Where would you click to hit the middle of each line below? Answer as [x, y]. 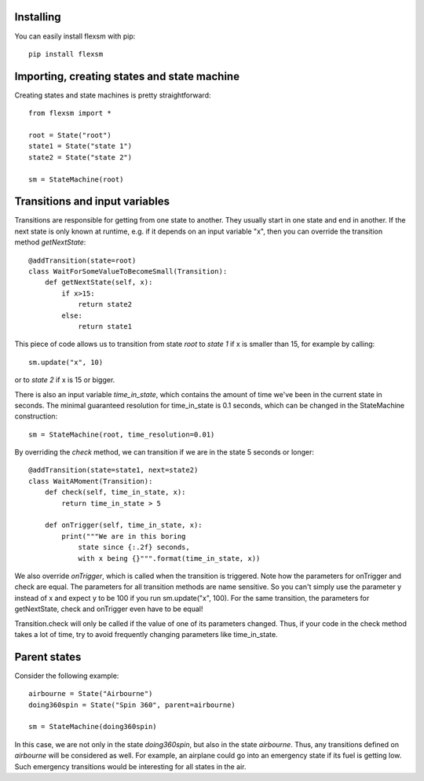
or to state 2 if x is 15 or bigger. [65, 380]
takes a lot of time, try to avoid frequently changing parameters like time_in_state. [146, 634]
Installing [38, 17]
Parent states [48, 657]
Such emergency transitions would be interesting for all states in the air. [130, 766]
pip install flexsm [66, 54]
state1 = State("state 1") [80, 146]
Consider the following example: [67, 676]
